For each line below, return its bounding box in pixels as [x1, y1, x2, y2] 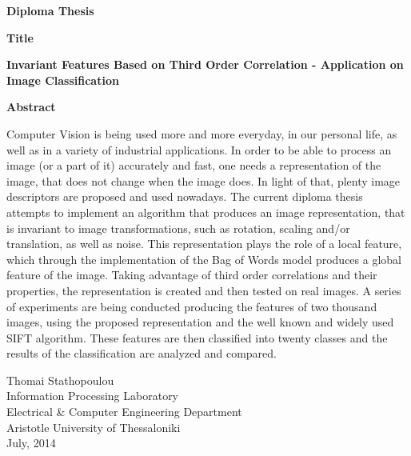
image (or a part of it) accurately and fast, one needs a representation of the [6, 157, 381, 174]
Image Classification [6, 71, 119, 88]
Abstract [6, 98, 56, 115]
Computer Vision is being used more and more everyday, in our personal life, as [6, 125, 397, 142]
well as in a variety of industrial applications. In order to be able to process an [6, 141, 392, 158]
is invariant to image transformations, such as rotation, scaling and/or [6, 219, 350, 236]
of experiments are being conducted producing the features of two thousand [6, 298, 377, 314]
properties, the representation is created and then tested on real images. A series [6, 282, 401, 298]
